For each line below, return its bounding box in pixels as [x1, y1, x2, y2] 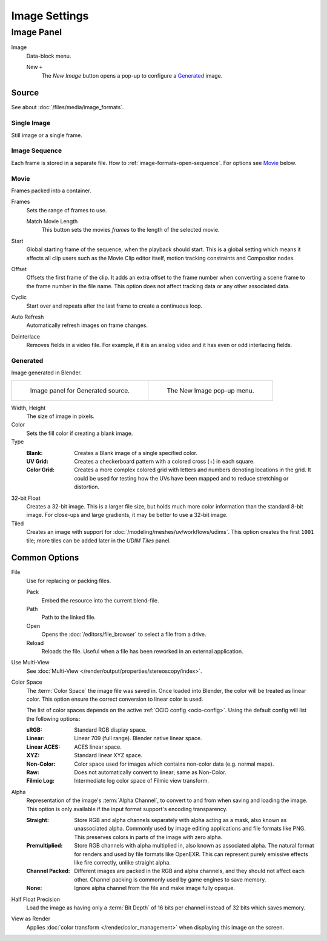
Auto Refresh [11, 313, 44, 320]
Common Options [11, 553, 79, 563]
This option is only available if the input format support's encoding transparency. [26, 805, 228, 812]
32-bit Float [11, 494, 41, 502]
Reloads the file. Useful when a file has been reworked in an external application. [41, 647, 243, 655]
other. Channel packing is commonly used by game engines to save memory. [74, 875, 266, 883]
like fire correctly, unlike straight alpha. [74, 858, 171, 866]
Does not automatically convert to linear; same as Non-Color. [74, 769, 226, 776]
